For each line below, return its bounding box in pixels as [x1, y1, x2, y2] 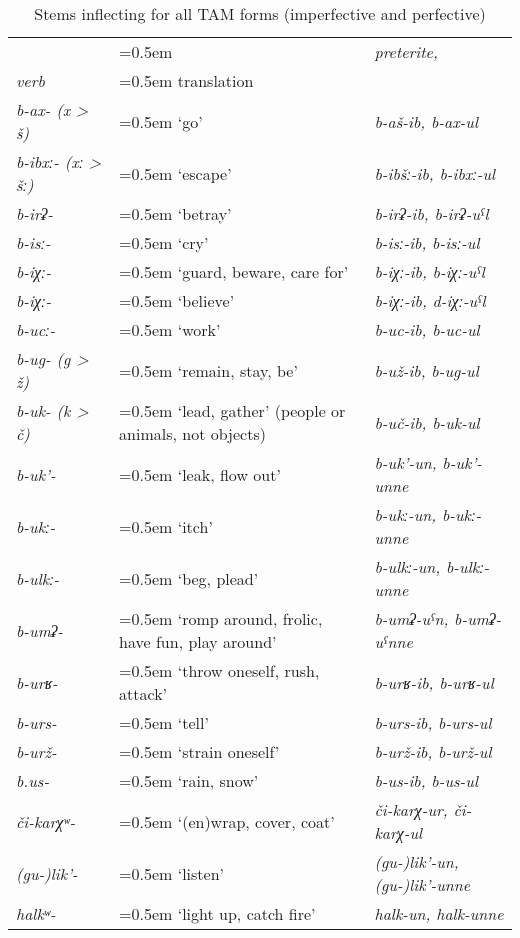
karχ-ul [374, 821, 423, 844]
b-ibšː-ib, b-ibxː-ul [374, 161, 496, 185]
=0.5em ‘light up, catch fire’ [119, 902, 316, 925]
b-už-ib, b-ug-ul [374, 358, 479, 382]
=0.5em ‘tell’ [119, 711, 209, 734]
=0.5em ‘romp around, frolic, [119, 607, 323, 630]
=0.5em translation [119, 69, 254, 92]
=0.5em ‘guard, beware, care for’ [119, 260, 349, 283]
